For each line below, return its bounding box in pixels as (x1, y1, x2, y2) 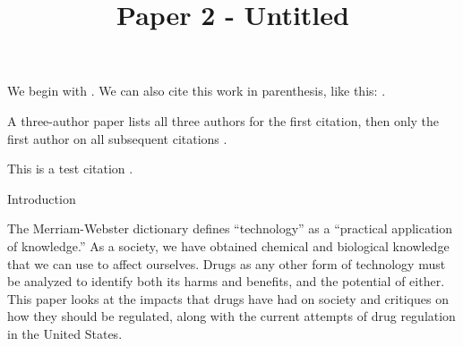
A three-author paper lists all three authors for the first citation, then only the (7, 111, 440, 130)
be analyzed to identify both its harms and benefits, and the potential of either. (7, 272, 445, 291)
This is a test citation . (7, 159, 133, 178)
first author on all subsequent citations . (7, 129, 227, 148)
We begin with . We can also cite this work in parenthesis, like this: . (7, 81, 386, 100)
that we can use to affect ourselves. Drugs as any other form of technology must (7, 254, 446, 273)
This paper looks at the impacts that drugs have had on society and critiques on (7, 289, 449, 308)
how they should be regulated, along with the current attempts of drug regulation (7, 307, 456, 325)
